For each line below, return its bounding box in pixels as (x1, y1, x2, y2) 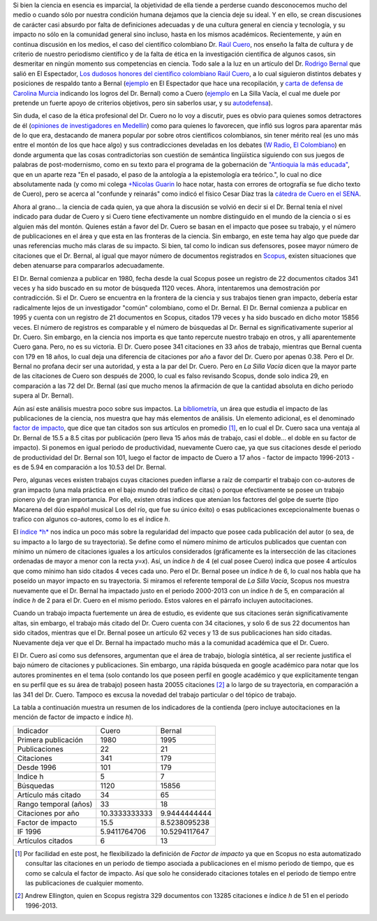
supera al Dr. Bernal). (13, 391, 74, 400)
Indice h (17, 771, 44, 781)
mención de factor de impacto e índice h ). (13, 713, 134, 721)
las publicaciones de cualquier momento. (25, 878, 144, 887)
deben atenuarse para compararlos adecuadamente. (13, 261, 165, 270)
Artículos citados (17, 836, 73, 846)
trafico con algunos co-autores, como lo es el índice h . (13, 514, 170, 523)
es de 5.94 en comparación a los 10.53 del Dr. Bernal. (13, 463, 167, 471)
